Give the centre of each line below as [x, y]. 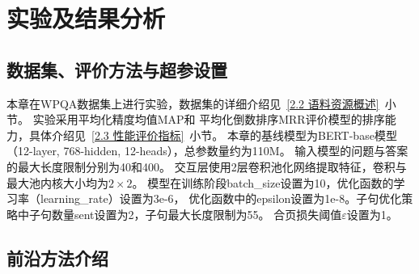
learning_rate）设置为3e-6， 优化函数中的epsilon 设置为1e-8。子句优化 [221, 198]
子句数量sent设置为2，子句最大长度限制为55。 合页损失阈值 [185, 214]
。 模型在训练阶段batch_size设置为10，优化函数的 [263, 182]
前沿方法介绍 [57, 257]
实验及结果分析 [86, 18]
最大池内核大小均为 [57, 182]
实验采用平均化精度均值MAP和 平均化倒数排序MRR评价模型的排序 [209, 119]
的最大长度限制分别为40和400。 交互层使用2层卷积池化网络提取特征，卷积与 [207, 166]
